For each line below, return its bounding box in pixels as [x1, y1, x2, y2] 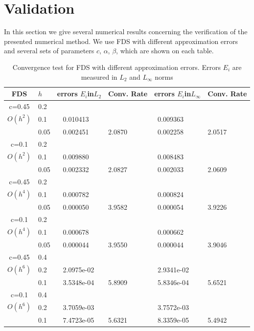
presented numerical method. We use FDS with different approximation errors [4, 36, 238, 46]
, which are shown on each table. [116, 45, 214, 56]
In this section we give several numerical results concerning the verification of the [4, 26, 248, 37]
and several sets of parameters [4, 45, 94, 56]
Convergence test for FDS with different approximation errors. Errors [12, 62, 221, 72]
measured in [81, 71, 117, 82]
